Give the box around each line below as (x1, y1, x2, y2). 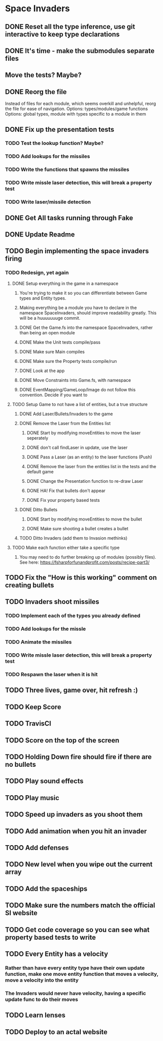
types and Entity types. (19, 295, 67, 301)
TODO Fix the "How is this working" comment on (5, 573, 157, 582)
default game (26, 469, 54, 474)
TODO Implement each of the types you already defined (5, 613, 140, 619)
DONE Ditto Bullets (19, 506, 58, 512)
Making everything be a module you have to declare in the (19, 305, 137, 310)
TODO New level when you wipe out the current (5, 860, 153, 869)
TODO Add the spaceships (5, 884, 88, 893)
